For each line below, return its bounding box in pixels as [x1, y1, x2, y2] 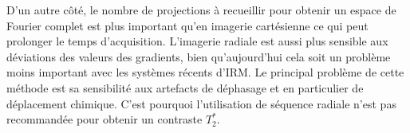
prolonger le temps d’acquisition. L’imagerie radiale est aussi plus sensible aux [6, 33, 388, 49]
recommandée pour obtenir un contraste [6, 111, 203, 127]
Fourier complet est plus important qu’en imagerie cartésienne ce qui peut [6, 17, 369, 33]
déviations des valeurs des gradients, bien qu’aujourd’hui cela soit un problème [6, 48, 391, 65]
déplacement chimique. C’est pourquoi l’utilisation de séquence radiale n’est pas [6, 95, 396, 111]
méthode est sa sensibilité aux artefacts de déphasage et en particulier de [6, 79, 364, 96]
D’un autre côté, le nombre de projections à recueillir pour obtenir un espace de [6, 2, 396, 18]
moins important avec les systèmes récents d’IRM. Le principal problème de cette [6, 64, 404, 80]
